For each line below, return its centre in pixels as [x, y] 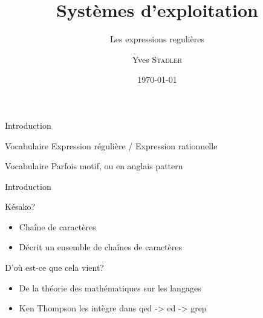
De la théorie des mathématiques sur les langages [110, 287]
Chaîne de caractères [57, 226]
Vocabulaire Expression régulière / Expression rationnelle [111, 145]
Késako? [20, 206]
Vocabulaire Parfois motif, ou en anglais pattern [94, 166]
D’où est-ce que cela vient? [54, 268]
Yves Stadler [157, 59]
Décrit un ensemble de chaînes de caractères [101, 247]
